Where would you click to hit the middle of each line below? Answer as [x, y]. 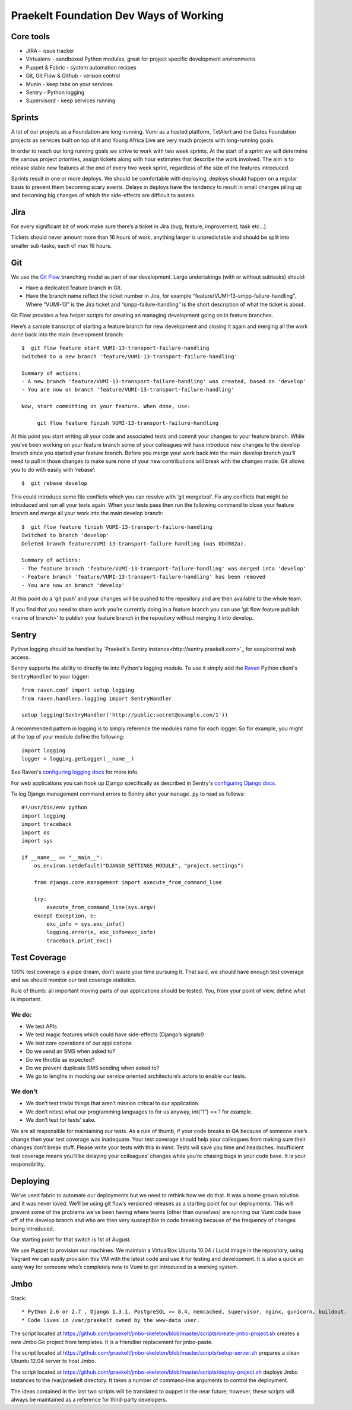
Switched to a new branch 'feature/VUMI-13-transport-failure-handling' [129, 356]
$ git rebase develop [55, 483]
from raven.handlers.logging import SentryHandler [97, 698]
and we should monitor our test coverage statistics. [74, 980]
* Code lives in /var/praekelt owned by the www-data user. [111, 1320]
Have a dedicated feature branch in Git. [74, 288]
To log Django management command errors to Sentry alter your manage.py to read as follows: [128, 794]
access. [20, 657]
